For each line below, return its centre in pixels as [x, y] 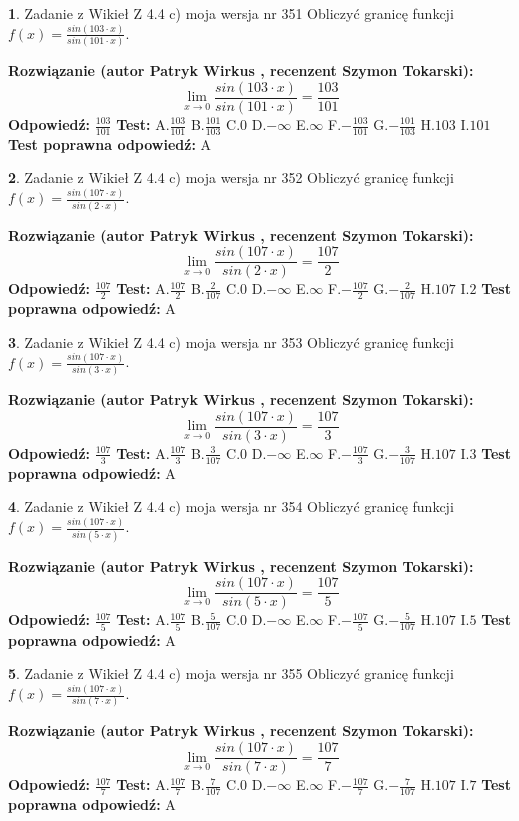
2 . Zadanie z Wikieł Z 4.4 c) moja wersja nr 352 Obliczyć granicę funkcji [231, 177]
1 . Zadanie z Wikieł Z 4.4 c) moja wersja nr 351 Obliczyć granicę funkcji [231, 13]
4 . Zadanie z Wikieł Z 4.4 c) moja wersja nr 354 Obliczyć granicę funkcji [231, 506]
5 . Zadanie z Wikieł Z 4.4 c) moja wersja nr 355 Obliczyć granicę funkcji [231, 673]
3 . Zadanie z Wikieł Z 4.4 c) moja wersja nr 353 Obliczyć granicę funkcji [231, 341]
